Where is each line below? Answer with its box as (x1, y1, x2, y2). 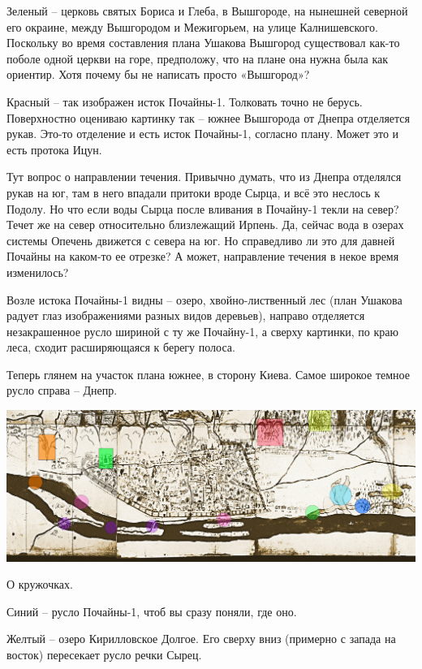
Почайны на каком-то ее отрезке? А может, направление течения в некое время (6, 248, 399, 265)
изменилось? (6, 263, 69, 280)
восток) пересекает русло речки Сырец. (6, 645, 202, 663)
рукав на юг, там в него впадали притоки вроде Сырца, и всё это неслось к (6, 183, 381, 201)
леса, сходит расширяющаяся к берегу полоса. (6, 339, 235, 356)
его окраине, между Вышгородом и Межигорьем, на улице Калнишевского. (6, 18, 378, 35)
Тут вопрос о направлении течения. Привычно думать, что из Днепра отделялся (6, 168, 402, 185)
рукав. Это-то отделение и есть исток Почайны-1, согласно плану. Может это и (6, 125, 399, 142)
